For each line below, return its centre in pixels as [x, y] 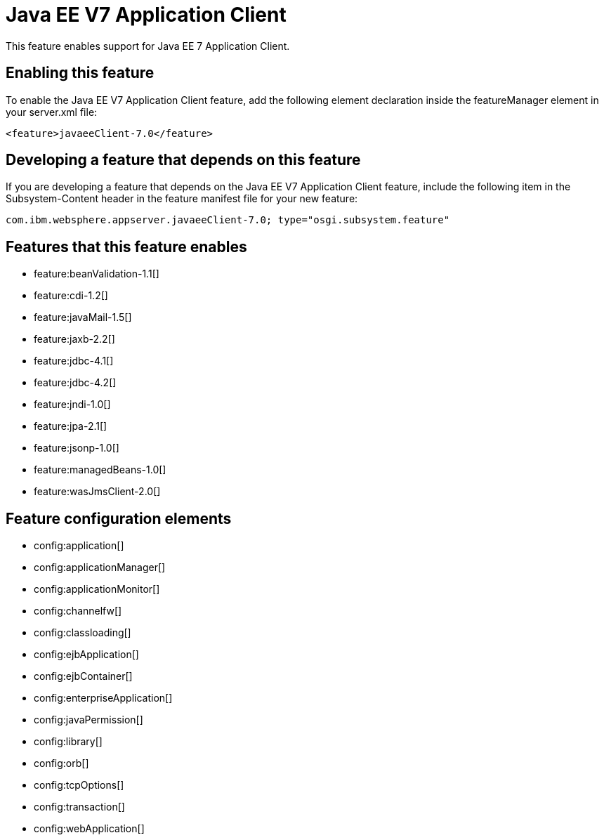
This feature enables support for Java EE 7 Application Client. [148, 46]
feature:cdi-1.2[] [71, 296]
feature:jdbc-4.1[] [74, 361]
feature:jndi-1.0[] [72, 405]
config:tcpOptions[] [79, 785]
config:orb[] [61, 763]
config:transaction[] [79, 807]
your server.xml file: [52, 112]
